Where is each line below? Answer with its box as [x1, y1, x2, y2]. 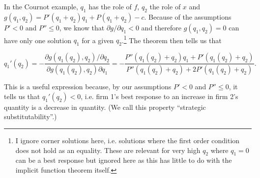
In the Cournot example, [4, 1, 78, 11]
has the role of [88, 1, 132, 11]
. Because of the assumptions [144, 11, 231, 22]
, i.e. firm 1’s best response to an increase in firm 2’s [81, 91, 238, 101]
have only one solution [4, 35, 71, 45]
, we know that [59, 22, 105, 32]
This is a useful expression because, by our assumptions [4, 81, 172, 92]
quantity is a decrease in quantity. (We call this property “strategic [4, 102, 206, 112]
